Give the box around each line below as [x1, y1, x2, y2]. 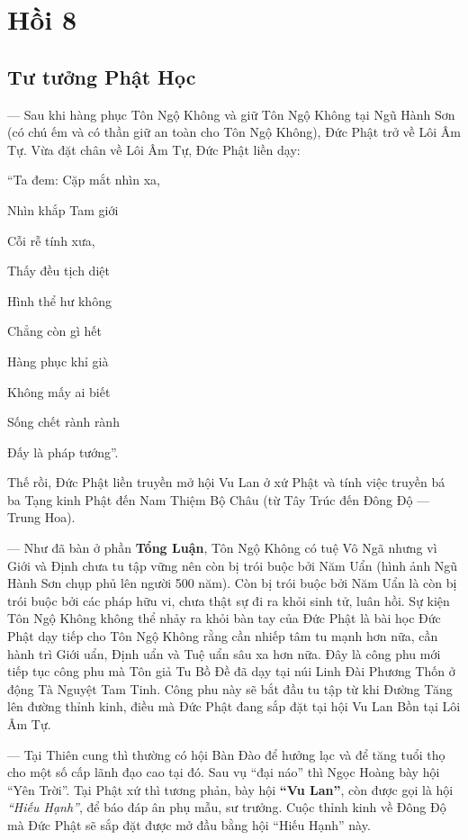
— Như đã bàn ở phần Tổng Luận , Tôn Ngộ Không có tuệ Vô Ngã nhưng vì [7, 538, 437, 557]
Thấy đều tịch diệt [7, 261, 110, 280]
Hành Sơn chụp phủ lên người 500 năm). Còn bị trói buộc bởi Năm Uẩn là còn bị [7, 574, 457, 592]
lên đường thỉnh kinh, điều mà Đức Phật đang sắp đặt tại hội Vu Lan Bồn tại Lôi [7, 697, 461, 716]
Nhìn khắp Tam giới [7, 200, 119, 219]
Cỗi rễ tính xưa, [7, 230, 95, 249]
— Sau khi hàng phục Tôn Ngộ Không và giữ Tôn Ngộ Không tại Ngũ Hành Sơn [7, 104, 455, 123]
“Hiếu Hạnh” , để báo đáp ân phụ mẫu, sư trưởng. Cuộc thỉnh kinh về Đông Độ [7, 798, 446, 817]
